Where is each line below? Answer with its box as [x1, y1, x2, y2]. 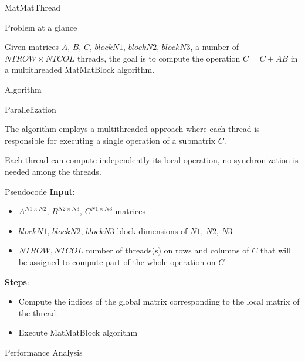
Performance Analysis [5, 346, 83, 358]
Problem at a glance [5, 21, 77, 33]
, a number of [190, 40, 239, 53]
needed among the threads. [5, 165, 102, 177]
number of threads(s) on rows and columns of [86, 244, 249, 256]
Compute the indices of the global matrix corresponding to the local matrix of [18, 295, 300, 307]
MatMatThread [5, 1, 60, 13]
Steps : [5, 275, 29, 287]
